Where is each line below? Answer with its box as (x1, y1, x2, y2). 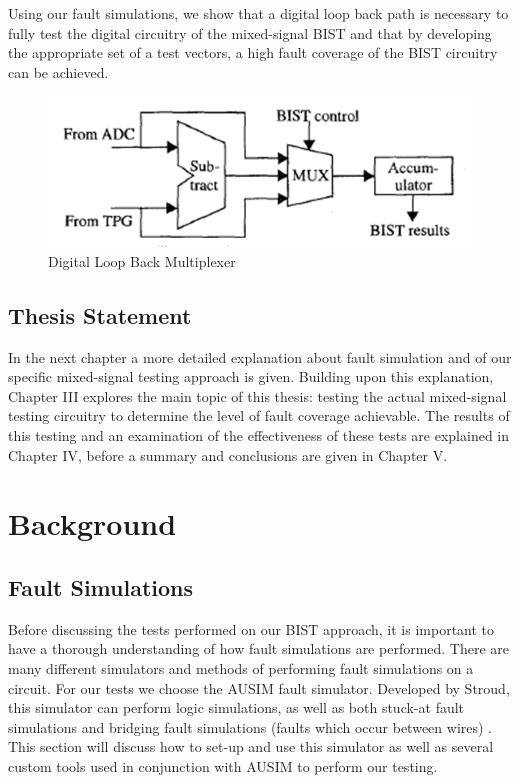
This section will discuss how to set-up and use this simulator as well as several (8, 736, 494, 757)
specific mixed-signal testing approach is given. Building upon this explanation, (8, 366, 494, 387)
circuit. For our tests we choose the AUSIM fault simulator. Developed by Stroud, (8, 677, 510, 698)
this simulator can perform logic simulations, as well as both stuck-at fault (8, 697, 465, 718)
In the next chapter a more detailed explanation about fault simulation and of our (8, 346, 512, 367)
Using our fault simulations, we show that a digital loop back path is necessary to (8, 3, 509, 23)
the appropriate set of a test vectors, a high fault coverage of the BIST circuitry (8, 42, 498, 63)
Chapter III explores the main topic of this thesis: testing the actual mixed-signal (8, 385, 507, 406)
